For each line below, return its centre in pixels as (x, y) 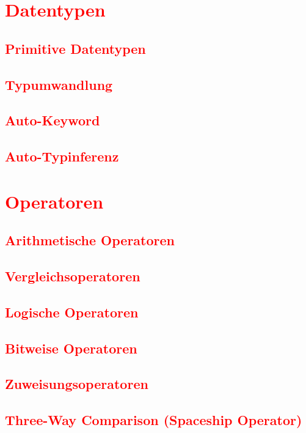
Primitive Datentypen (75, 48)
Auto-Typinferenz (62, 156)
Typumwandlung (59, 84)
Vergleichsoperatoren (73, 276)
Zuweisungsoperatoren (77, 384)
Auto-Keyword (53, 120)
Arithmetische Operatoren (90, 240)
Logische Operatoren (72, 312)
